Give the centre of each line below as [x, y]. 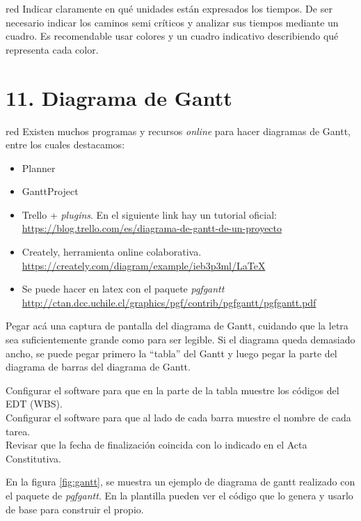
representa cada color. [52, 49]
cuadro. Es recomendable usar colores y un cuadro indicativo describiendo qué [172, 36]
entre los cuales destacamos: [65, 145]
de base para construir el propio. [75, 509]
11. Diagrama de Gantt [119, 97]
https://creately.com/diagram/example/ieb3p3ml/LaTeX [144, 265]
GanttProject [50, 191]
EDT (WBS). [34, 404]
